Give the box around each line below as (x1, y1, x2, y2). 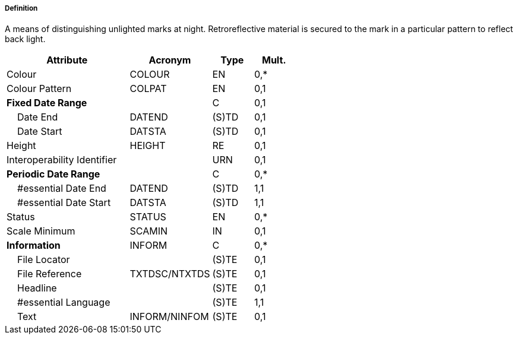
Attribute (46, 54, 88, 66)
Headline (17, 282, 57, 294)
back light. (5, 34, 46, 45)
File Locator (17, 254, 70, 266)
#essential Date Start (17, 197, 111, 209)
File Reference (17, 268, 82, 280)
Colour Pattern (7, 83, 72, 95)
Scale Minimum (7, 225, 75, 237)
